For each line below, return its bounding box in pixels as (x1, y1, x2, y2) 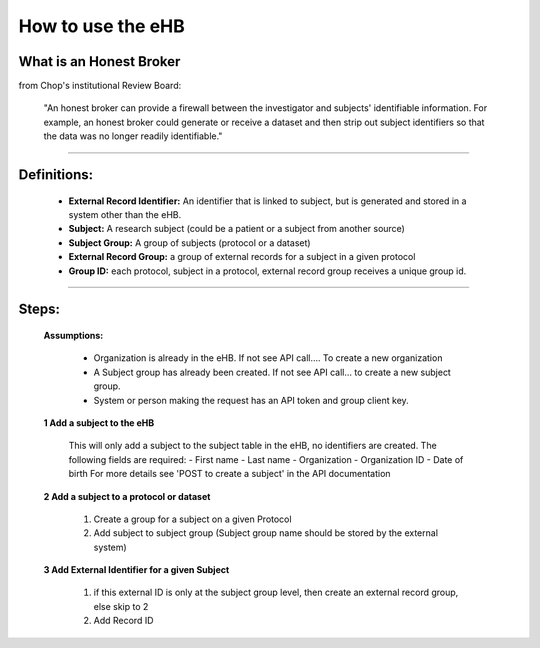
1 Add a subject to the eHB (43, 416, 155, 429)
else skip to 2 (93, 600, 149, 612)
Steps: (18, 301, 60, 318)
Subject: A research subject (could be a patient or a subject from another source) (68, 223, 405, 235)
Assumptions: (43, 330, 104, 341)
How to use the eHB (18, 15, 185, 37)
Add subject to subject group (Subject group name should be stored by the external (93, 527, 439, 539)
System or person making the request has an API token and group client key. (93, 394, 409, 406)
